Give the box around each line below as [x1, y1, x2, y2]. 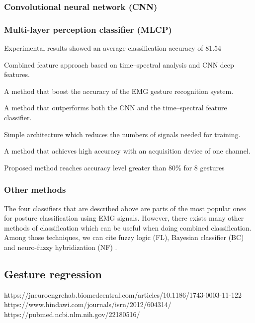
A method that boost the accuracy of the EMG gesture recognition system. [4, 85, 234, 96]
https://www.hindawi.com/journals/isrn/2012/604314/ [4, 299, 171, 310]
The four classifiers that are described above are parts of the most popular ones [4, 203, 246, 213]
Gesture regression [4, 266, 102, 281]
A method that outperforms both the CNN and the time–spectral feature [4, 102, 227, 113]
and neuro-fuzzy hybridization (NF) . [4, 242, 117, 252]
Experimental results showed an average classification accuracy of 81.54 [4, 43, 222, 53]
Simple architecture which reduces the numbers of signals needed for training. [4, 129, 241, 139]
